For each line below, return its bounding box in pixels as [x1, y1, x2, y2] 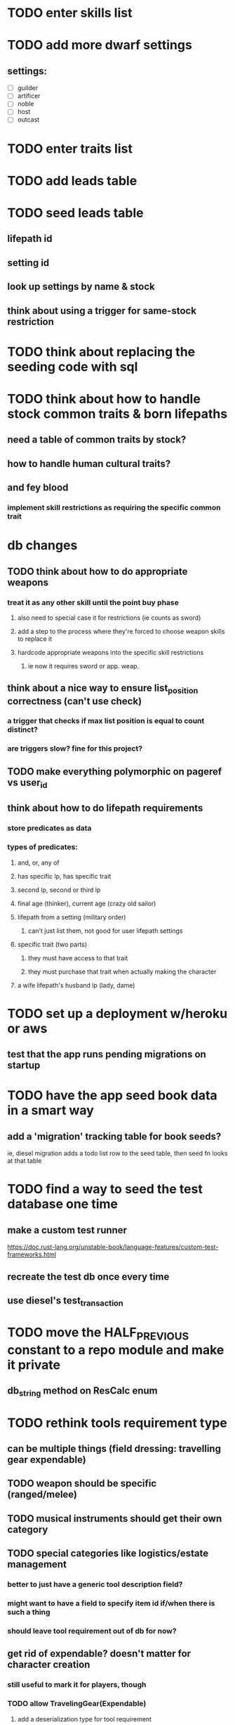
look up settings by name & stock [7, 281, 156, 293]
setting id [7, 257, 50, 269]
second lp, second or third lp [17, 885, 101, 894]
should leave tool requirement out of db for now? [7, 1627, 177, 1636]
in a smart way [7, 1102, 95, 1119]
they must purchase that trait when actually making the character [27, 967, 217, 976]
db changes [7, 537, 78, 554]
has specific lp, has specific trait [17, 872, 112, 880]
